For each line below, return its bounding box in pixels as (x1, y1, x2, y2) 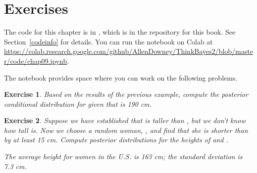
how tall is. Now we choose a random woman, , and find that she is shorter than (4, 125, 248, 135)
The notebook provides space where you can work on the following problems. (4, 72, 238, 83)
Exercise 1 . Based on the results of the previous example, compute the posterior (4, 89, 248, 99)
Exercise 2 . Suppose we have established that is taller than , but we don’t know (4, 115, 246, 126)
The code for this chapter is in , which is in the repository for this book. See (4, 27, 236, 37)
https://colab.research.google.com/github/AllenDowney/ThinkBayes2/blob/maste (4, 46, 253, 56)
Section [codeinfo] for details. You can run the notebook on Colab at (4, 36, 213, 46)
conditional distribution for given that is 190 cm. (4, 98, 152, 109)
